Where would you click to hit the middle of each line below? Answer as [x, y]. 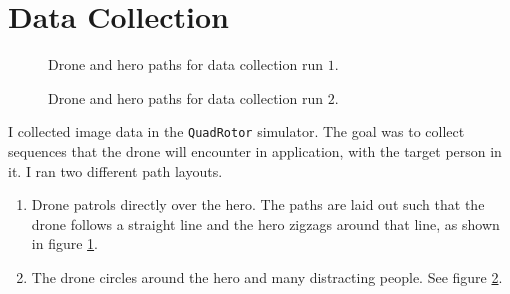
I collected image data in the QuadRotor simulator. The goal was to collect [236, 131]
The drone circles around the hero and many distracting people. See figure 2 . [267, 276]
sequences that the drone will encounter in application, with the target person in [255, 150]
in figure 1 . [64, 243]
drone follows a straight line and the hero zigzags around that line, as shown [265, 223]
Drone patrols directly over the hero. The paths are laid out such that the [258, 204]
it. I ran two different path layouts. [115, 170]
